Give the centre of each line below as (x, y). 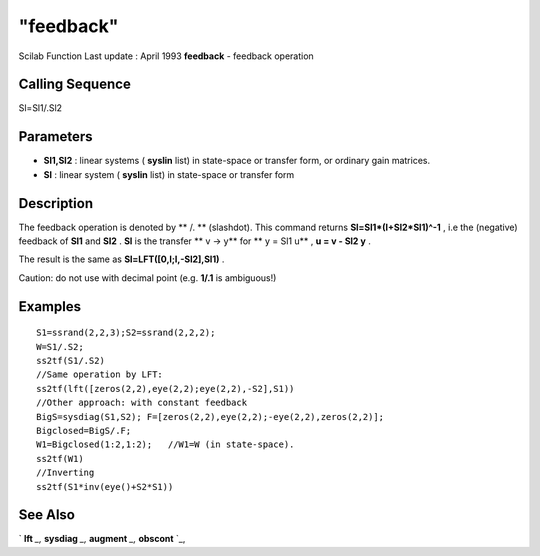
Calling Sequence (75, 84)
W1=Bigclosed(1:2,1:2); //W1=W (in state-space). (165, 444)
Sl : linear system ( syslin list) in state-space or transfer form (169, 174)
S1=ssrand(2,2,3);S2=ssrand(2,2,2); (126, 333)
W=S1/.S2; (60, 346)
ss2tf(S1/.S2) (70, 361)
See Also (46, 515)
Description (56, 203)
